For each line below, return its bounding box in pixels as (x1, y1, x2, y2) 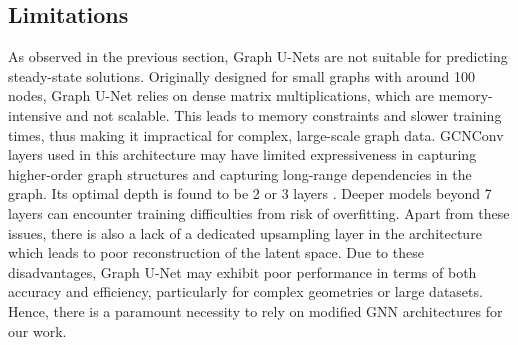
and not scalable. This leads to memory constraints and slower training (66, 104, 502, 125)
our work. (8, 320, 67, 341)
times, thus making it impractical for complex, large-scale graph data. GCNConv (8, 124, 504, 145)
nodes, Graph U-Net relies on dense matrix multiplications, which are (8, 85, 435, 106)
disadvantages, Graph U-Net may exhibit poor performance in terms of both (8, 261, 477, 282)
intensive (8, 104, 62, 125)
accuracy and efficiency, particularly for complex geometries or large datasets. (8, 281, 483, 302)
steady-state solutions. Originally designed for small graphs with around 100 (8, 65, 476, 86)
